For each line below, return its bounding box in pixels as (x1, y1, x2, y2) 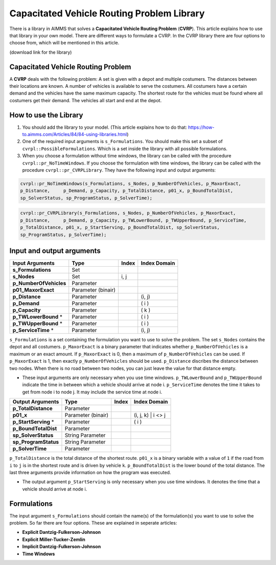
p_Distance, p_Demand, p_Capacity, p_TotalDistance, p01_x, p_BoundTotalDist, (20, 188, 234, 194)
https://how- (188, 124, 215, 130)
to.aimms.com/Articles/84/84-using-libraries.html (22, 131, 127, 137)
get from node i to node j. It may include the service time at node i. (22, 389, 163, 395)
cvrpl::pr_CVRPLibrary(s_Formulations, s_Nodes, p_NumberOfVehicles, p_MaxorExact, (20, 210, 236, 216)
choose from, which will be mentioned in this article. (9, 40, 120, 46)
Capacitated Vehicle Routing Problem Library (9, 8, 205, 19)
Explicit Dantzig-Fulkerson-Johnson (22, 529, 101, 535)
